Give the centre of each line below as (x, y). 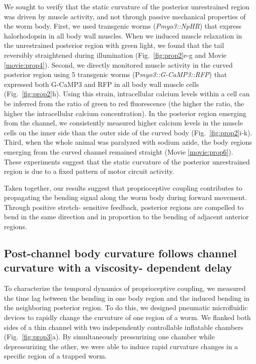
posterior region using (37, 74)
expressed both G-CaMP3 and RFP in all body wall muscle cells (102, 84)
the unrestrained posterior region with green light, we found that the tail (114, 45)
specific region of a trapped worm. (55, 356)
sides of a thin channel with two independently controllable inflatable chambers (124, 327)
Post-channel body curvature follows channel (120, 253)
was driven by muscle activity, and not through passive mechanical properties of (125, 16)
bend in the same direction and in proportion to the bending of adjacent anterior (127, 217)
